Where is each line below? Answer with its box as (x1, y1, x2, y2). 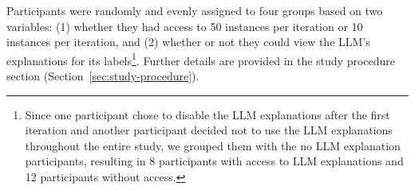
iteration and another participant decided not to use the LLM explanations (25, 122, 393, 138)
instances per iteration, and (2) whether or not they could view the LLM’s (6, 33, 370, 50)
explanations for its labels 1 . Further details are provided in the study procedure (6, 49, 396, 68)
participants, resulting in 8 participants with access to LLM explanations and (25, 153, 404, 169)
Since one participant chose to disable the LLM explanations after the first (25, 106, 390, 122)
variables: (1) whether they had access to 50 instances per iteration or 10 (6, 17, 363, 34)
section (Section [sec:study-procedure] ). (6, 68, 200, 84)
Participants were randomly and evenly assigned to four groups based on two (6, 2, 383, 18)
